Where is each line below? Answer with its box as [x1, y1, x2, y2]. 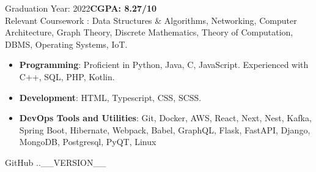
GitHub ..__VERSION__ [5, 155, 106, 168]
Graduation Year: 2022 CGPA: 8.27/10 [5, 2, 157, 14]
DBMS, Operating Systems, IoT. [5, 37, 128, 50]
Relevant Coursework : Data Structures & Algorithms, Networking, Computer [5, 13, 297, 26]
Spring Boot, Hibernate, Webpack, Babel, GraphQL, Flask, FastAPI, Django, [19, 123, 310, 136]
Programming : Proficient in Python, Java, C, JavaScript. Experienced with [19, 58, 309, 71]
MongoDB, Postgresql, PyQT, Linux [19, 135, 156, 148]
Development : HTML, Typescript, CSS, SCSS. [19, 91, 202, 103]
